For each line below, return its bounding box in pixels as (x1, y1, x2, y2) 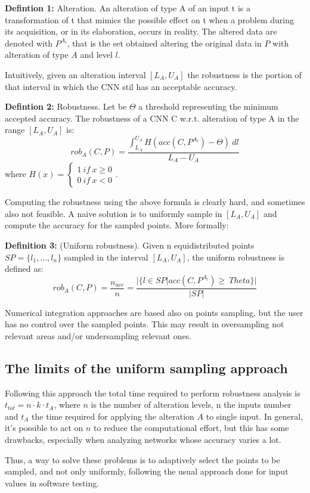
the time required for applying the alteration (32, 410, 194, 422)
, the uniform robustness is (187, 250, 285, 263)
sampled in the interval (64, 250, 148, 263)
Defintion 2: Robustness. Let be (5, 100, 127, 113)
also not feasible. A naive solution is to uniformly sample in (5, 207, 222, 219)
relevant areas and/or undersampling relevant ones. (5, 329, 192, 342)
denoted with (5, 36, 53, 49)
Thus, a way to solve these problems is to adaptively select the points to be (5, 453, 280, 466)
